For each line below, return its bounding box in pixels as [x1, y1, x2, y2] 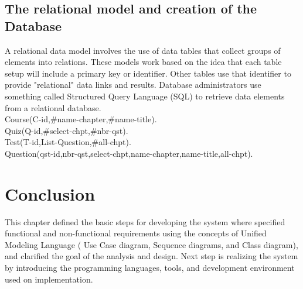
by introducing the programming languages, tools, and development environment [5, 262, 295, 274]
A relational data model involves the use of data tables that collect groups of [5, 44, 281, 56]
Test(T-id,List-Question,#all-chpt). [5, 136, 131, 148]
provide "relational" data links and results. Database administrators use [5, 78, 261, 91]
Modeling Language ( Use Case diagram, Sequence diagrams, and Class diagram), [5, 238, 298, 250]
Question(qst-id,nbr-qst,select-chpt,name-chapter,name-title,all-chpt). [5, 147, 253, 159]
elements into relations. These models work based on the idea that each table [5, 56, 282, 68]
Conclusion [5, 181, 96, 205]
